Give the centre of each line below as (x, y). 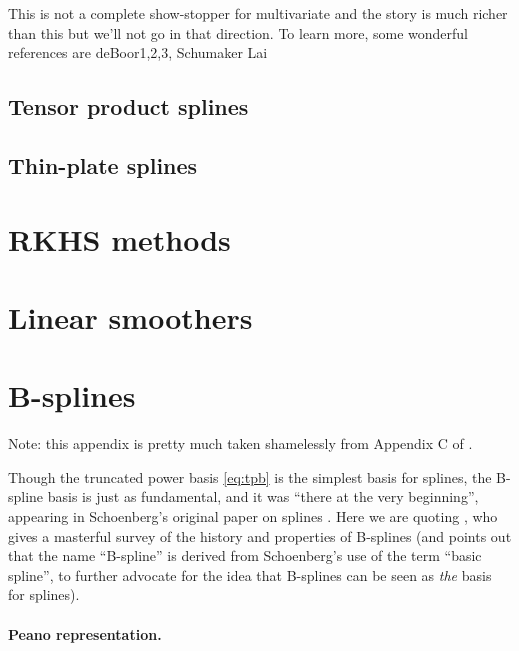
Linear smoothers (130, 316)
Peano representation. (85, 633)
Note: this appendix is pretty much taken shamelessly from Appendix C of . (240, 443)
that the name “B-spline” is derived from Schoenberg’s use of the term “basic (245, 555)
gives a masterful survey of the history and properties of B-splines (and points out (260, 535)
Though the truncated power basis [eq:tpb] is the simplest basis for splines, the (250, 476)
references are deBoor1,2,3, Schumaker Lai (138, 52)
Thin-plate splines (103, 164)
